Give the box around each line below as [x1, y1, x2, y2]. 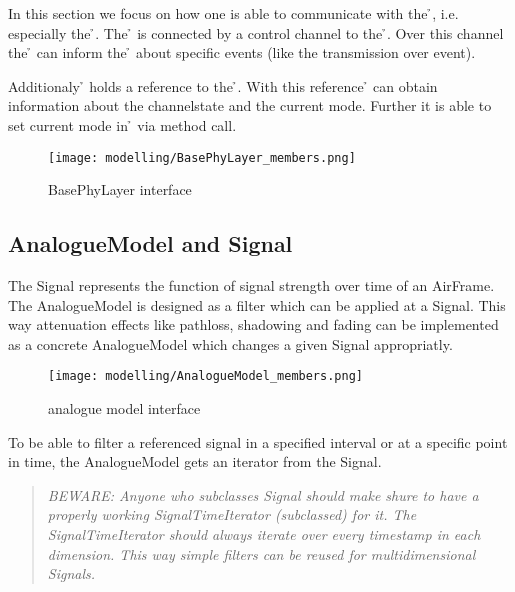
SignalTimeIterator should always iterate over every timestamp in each [47, 524, 481, 545]
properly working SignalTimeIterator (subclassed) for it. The [47, 504, 417, 525]
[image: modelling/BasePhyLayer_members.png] [48, 150, 356, 165]
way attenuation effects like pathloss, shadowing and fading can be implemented [8, 314, 499, 335]
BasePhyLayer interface [48, 179, 192, 200]
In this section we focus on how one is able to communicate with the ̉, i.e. [8, 3, 459, 23]
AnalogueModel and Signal [8, 228, 293, 259]
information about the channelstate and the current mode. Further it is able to [8, 95, 492, 116]
